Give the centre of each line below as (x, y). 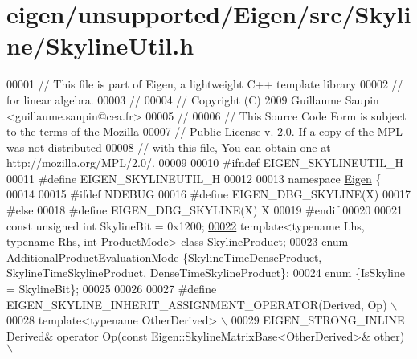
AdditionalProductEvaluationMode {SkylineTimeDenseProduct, (164, 257)
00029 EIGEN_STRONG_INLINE (318, 320)
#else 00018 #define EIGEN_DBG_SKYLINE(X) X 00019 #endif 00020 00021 (205, 210)
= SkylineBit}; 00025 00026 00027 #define (112, 289)
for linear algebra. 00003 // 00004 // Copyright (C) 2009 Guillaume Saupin (193, 99)
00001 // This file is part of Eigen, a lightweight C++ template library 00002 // (205, 84)
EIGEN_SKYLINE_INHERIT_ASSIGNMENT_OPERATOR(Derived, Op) (197, 304)
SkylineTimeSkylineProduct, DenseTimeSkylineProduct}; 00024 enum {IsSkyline (206, 273)
